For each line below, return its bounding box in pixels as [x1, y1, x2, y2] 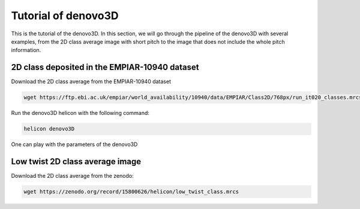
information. [11, 47, 41, 54]
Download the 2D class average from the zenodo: [11, 172, 134, 180]
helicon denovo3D [23, 126, 75, 132]
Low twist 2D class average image [11, 156, 142, 166]
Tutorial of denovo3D [11, 9, 119, 22]
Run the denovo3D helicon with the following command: [11, 110, 150, 117]
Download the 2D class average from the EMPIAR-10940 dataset [11, 78, 171, 85]
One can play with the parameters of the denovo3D [11, 141, 138, 148]
